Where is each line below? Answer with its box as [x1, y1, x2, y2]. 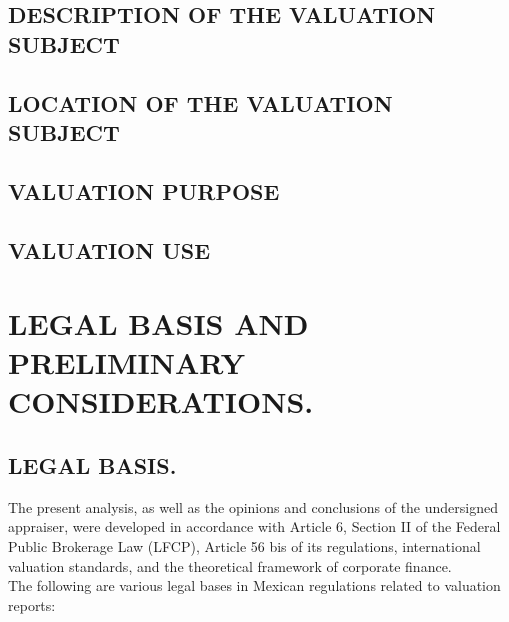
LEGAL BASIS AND [8, 303, 309, 344]
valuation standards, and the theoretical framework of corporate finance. [8, 555, 452, 576]
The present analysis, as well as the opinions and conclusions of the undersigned [8, 496, 498, 517]
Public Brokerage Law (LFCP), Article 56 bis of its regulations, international [8, 536, 481, 557]
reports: [8, 594, 56, 615]
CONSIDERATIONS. [8, 381, 314, 422]
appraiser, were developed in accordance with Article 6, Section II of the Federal [8, 516, 501, 537]
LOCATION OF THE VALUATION [8, 87, 393, 118]
